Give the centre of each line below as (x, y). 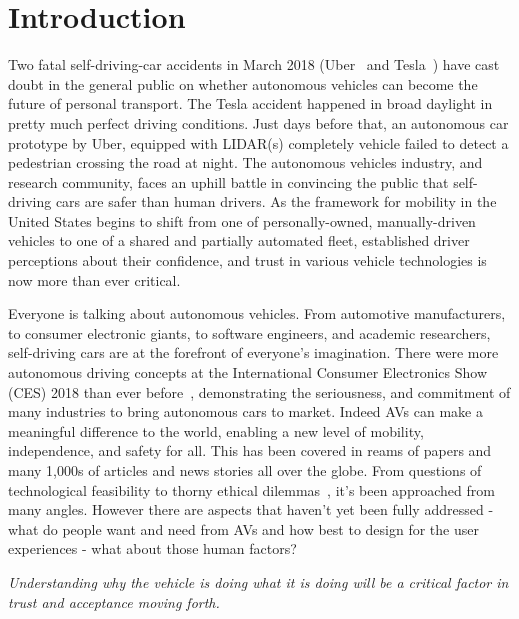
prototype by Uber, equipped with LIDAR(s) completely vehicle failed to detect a (258, 142)
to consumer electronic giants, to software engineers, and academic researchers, (249, 332)
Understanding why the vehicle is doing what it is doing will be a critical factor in (258, 581)
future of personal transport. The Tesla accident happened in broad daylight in (250, 103)
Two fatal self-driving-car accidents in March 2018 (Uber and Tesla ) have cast (254, 64)
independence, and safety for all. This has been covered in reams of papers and (250, 450)
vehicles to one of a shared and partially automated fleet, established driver (239, 240)
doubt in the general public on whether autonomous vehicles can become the (243, 83)
